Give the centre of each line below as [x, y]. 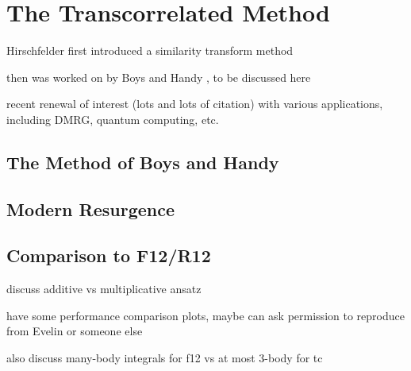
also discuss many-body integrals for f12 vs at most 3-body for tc [165, 358]
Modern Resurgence [91, 209]
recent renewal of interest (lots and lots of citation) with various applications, [195, 104]
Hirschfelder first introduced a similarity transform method [150, 50]
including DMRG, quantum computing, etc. [113, 119]
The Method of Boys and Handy [143, 162]
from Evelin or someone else [75, 331]
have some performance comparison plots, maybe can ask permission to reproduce [205, 315]
